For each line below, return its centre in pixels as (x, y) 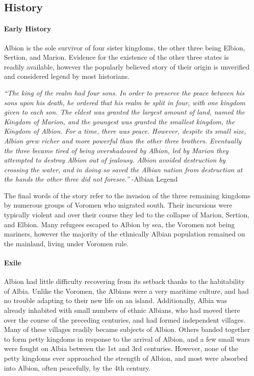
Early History (28, 29)
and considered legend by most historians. (67, 76)
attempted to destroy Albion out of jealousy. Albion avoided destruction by (115, 160)
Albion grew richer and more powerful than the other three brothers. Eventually (123, 140)
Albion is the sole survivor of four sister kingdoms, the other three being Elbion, (125, 47)
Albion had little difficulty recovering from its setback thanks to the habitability (125, 281)
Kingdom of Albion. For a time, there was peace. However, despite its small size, (125, 131)
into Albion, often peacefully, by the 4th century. (77, 367)
